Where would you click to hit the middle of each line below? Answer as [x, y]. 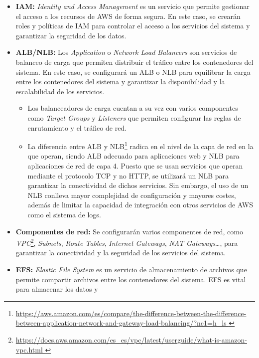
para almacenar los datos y [57, 289]
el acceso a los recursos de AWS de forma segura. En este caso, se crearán [128, 16]
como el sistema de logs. [64, 214]
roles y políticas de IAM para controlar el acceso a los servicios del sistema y [133, 26]
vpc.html [29, 349]
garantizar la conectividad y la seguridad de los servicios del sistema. [121, 253]
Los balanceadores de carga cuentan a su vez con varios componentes [133, 108]
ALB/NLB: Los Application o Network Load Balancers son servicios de [126, 52]
